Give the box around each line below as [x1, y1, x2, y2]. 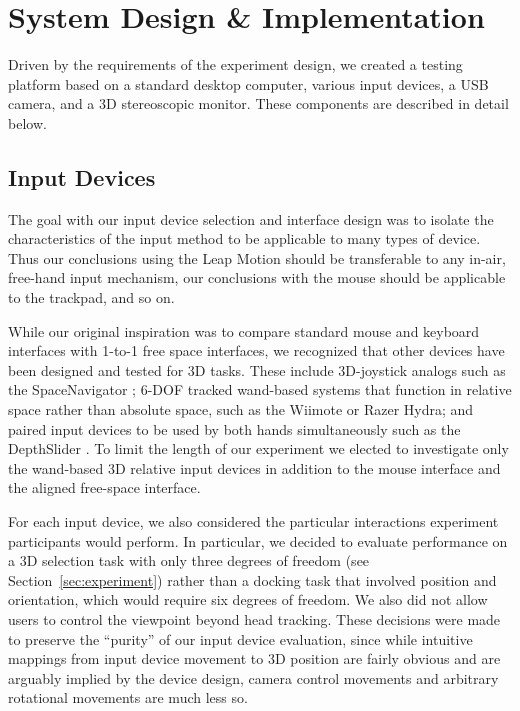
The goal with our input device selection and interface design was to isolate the [8, 208, 494, 229]
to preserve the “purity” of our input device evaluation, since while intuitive [8, 628, 473, 649]
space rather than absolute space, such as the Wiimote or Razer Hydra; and [8, 399, 474, 420]
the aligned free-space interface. [8, 477, 201, 498]
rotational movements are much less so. [8, 687, 248, 708]
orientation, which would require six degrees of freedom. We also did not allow [8, 589, 488, 610]
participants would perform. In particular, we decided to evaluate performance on [8, 530, 508, 551]
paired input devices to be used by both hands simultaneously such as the [8, 418, 461, 439]
